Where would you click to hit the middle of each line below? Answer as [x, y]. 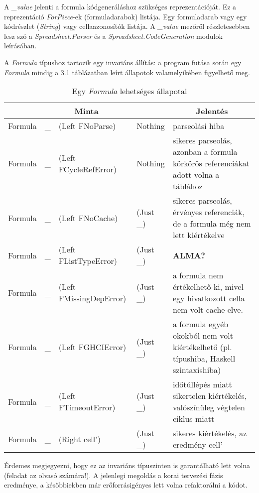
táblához [188, 186]
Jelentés [212, 111]
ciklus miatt [194, 419]
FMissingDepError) [92, 298]
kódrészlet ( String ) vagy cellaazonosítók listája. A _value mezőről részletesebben [127, 26]
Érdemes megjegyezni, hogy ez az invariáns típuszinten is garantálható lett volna [127, 465]
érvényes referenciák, [209, 212]
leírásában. [20, 46]
